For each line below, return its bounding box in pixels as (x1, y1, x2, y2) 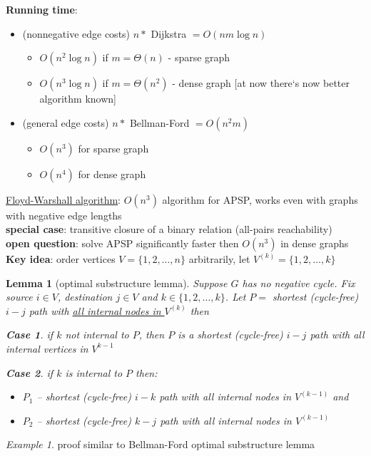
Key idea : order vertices (6, 251, 116, 266)
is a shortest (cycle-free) (178, 327, 283, 342)
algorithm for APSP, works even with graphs (162, 192, 358, 207)
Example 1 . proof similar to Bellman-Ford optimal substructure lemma (6, 437, 315, 452)
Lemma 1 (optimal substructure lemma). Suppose (6, 275, 228, 290)
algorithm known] (39, 91, 116, 106)
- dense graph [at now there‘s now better (172, 76, 350, 90)
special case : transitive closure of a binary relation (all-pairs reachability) (6, 222, 332, 237)
